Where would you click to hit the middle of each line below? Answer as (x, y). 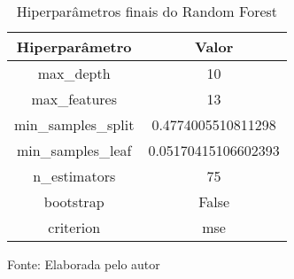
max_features (74, 99)
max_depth (74, 73)
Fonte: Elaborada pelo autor (84, 264)
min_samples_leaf (74, 150)
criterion (74, 227)
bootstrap (74, 201)
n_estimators (74, 176)
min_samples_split (74, 124)
